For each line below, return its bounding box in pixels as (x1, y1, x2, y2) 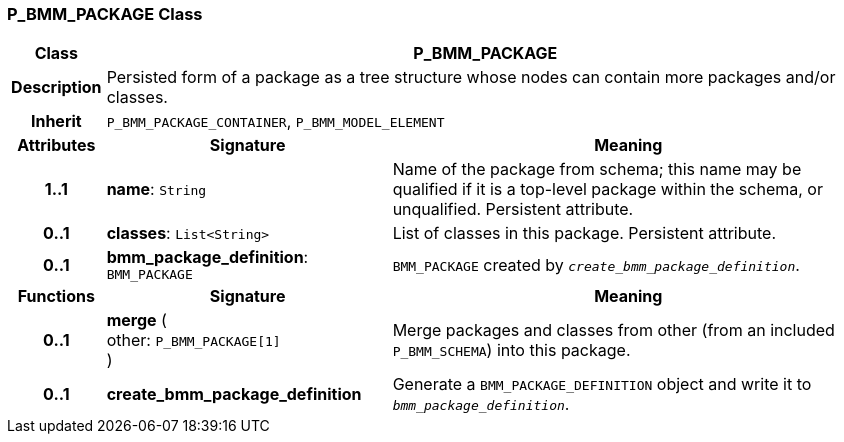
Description (11, 77, 102, 98)
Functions (17, 286, 95, 307)
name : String (106, 179, 207, 200)
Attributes (17, 135, 96, 156)
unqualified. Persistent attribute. (392, 199, 634, 220)
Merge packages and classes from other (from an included (392, 320, 835, 341)
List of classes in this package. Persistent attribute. (392, 223, 776, 244)
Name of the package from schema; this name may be (392, 159, 802, 180)
